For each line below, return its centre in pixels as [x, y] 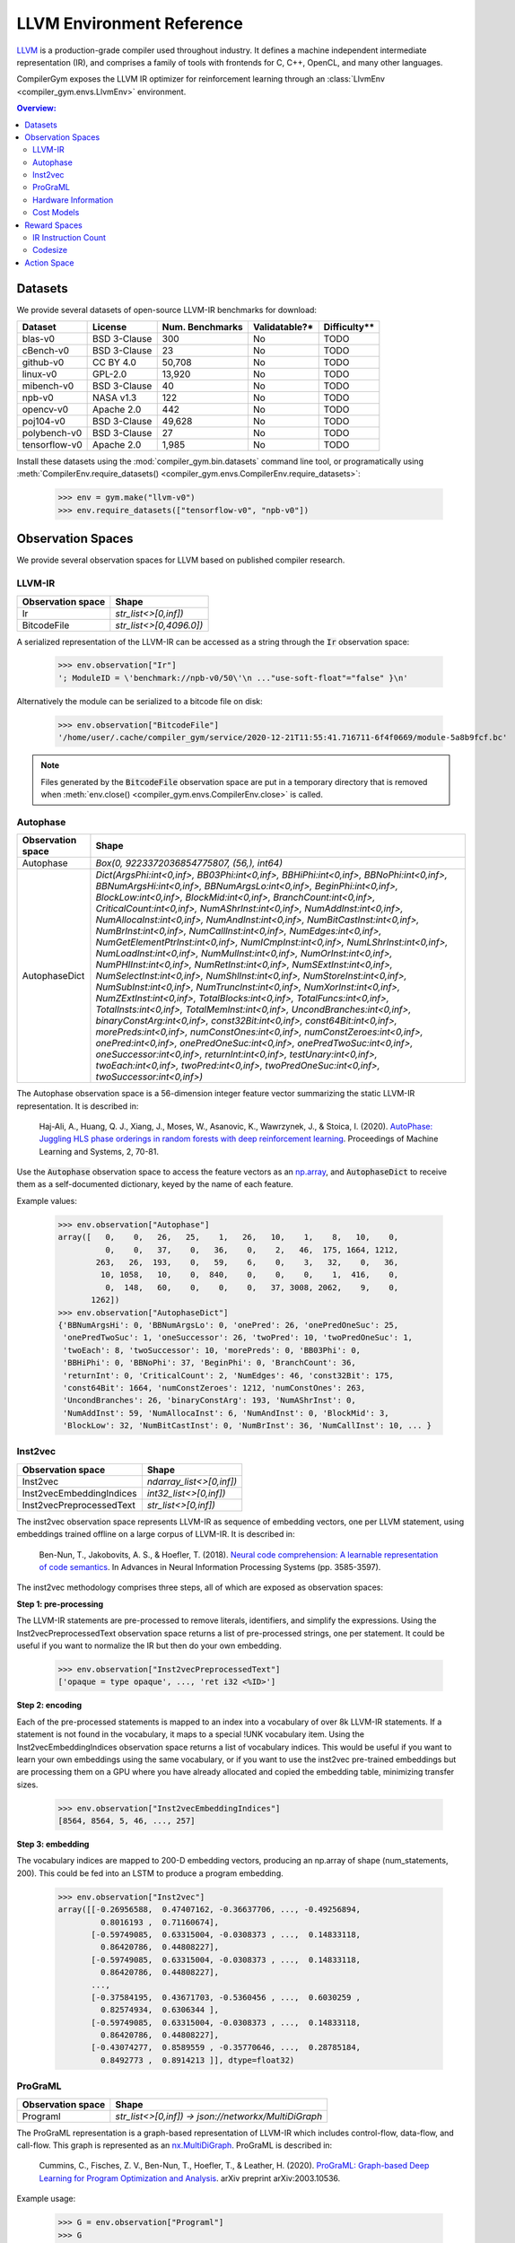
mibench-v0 [48, 386]
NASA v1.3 [115, 397]
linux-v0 [39, 374]
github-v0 [43, 362]
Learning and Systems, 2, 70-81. [99, 1151]
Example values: [47, 1200]
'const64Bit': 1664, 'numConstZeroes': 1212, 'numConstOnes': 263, [214, 1388]
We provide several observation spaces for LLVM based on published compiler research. [181, 560]
